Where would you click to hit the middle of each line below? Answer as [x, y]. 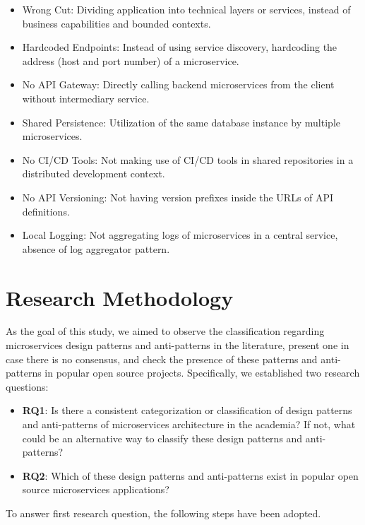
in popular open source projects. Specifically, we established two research [202, 373]
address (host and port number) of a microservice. [131, 60]
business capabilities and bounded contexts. [116, 23]
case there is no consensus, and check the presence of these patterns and [162, 359]
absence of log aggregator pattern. [96, 248]
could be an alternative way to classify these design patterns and [162, 438]
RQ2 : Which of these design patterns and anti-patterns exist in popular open [190, 475]
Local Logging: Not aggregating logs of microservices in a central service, [180, 235]
